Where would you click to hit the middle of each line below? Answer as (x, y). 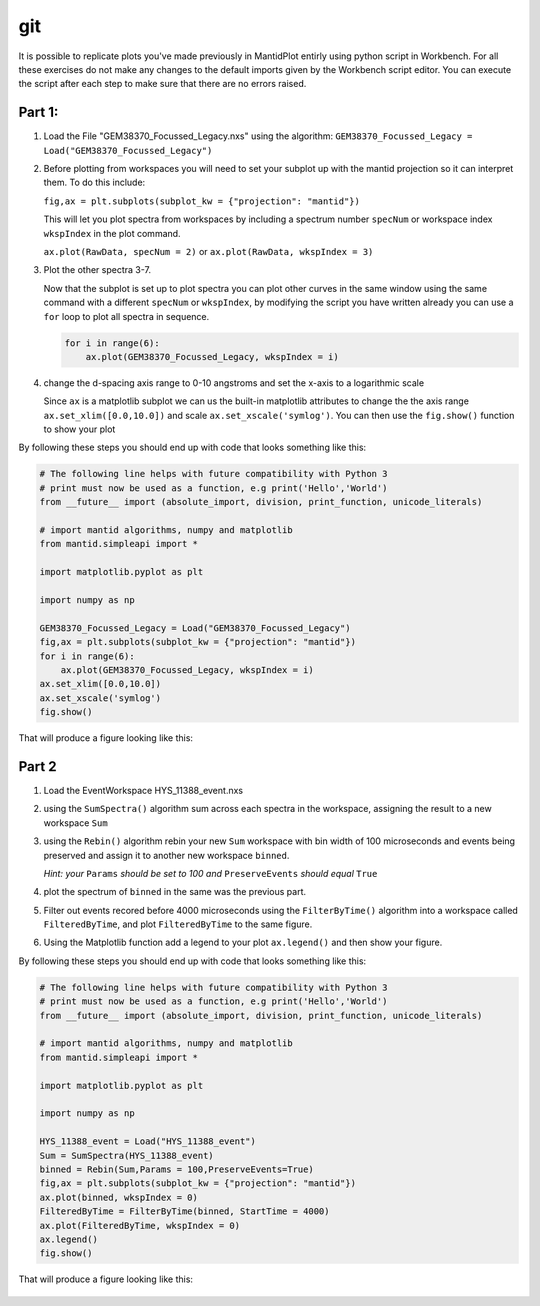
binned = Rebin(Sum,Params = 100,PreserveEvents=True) (176, 1169)
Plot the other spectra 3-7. (97, 270)
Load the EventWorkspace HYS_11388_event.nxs (143, 790)
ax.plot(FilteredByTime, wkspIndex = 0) (139, 1225)
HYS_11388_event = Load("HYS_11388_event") (148, 1141)
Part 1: (38, 112)
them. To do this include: (94, 182)
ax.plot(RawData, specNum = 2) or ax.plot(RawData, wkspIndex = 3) (208, 251)
